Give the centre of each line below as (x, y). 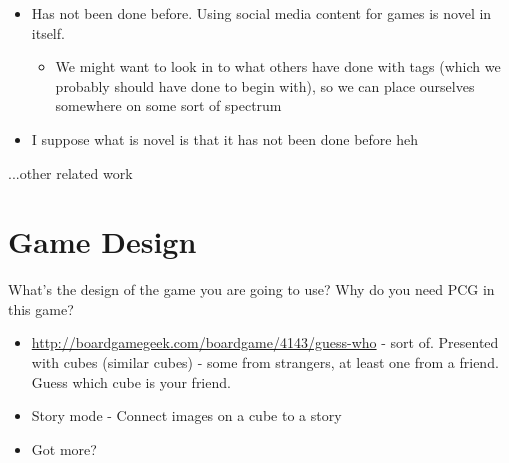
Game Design (102, 241)
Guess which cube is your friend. (131, 381)
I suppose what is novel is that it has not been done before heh (224, 138)
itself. (48, 32)
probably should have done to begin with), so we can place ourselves (265, 85)
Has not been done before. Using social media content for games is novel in (261, 13)
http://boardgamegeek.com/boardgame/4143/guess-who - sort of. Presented (265, 342)
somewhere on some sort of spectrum (168, 105)
